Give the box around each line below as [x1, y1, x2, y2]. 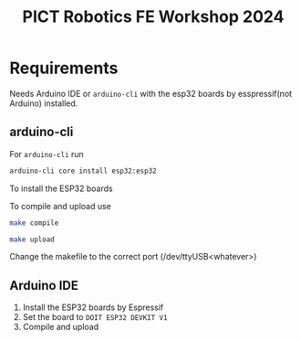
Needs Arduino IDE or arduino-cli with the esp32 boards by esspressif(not [9, 88, 293, 99]
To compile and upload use [9, 200, 112, 211]
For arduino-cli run [9, 148, 84, 159]
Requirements [9, 58, 119, 79]
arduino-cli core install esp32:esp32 [9, 166, 157, 176]
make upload [9, 235, 55, 244]
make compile [9, 218, 59, 228]
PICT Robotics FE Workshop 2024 [22, 6, 285, 27]
